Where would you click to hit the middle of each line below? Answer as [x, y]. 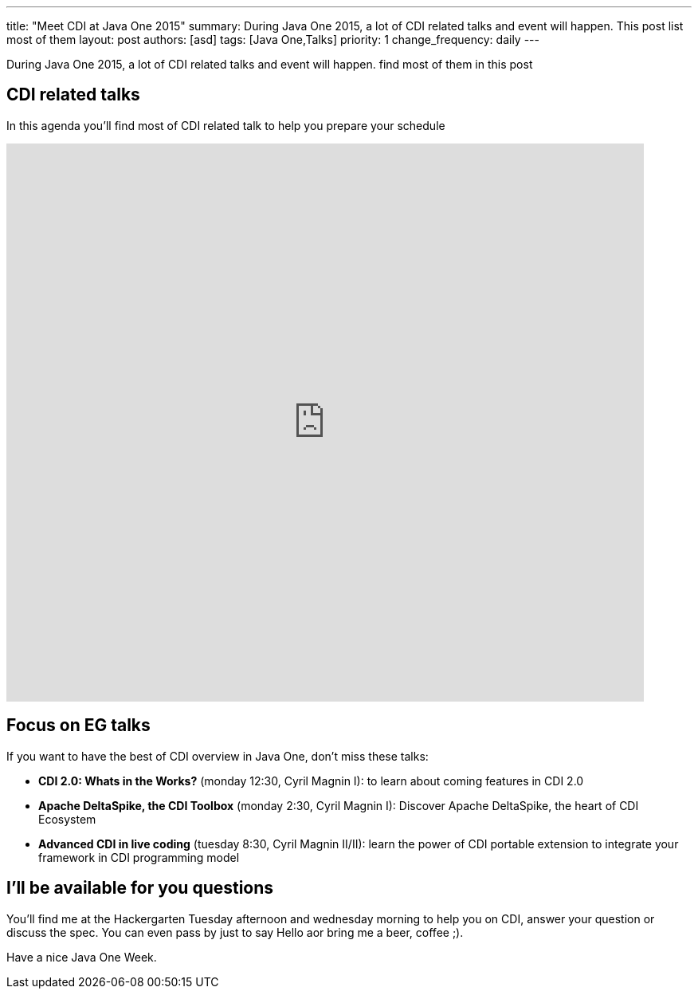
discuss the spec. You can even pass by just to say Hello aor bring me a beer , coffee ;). [235, 932]
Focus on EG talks [78, 726]
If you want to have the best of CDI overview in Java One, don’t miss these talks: [218, 756]
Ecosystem [67, 819]
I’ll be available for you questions [140, 888]
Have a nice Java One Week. [82, 957]
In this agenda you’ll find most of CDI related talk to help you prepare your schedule [226, 125]
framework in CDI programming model [139, 857]
